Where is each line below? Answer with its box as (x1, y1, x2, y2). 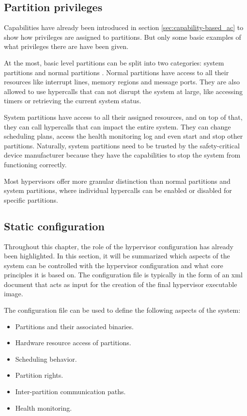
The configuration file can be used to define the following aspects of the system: (4, 305, 241, 315)
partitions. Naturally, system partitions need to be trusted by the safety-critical (4, 140, 240, 150)
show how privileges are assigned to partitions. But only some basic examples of (4, 32, 241, 42)
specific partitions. (4, 194, 58, 205)
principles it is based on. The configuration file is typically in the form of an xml (4, 270, 243, 280)
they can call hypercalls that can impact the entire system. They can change (4, 121, 231, 131)
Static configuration (4, 218, 105, 233)
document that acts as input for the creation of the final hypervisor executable (4, 279, 237, 289)
